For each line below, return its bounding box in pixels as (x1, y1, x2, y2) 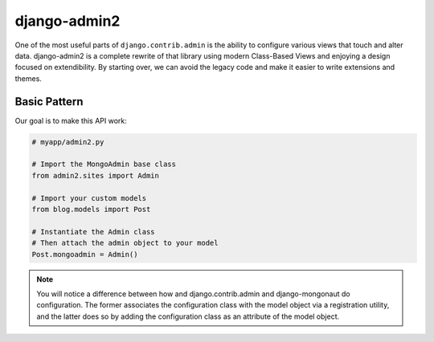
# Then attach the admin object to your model (31, 238, 219, 248)
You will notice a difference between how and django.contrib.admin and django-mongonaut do (36, 289, 350, 299)
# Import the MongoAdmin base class (31, 160, 177, 169)
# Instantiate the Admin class (31, 227, 156, 236)
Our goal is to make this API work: (14, 116, 128, 125)
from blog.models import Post (31, 205, 151, 214)
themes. (14, 73, 42, 83)
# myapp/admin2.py (31, 137, 104, 146)
